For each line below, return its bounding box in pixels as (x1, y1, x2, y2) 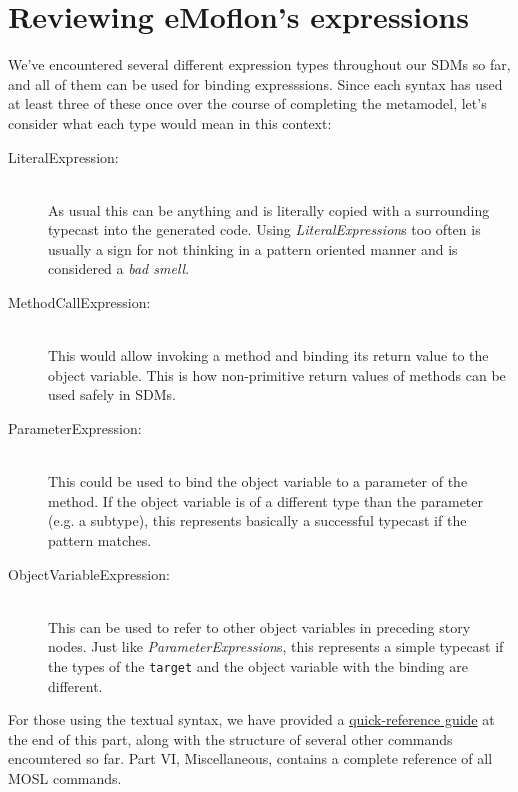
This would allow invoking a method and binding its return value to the (48, 345, 489, 366)
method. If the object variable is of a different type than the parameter (48, 490, 484, 511)
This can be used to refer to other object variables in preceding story (48, 616, 471, 637)
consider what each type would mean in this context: (8, 112, 332, 133)
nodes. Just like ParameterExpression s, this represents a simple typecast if (48, 636, 504, 657)
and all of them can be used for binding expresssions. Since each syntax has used (8, 73, 503, 94)
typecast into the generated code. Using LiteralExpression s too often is (48, 219, 481, 240)
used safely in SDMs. (48, 384, 176, 405)
